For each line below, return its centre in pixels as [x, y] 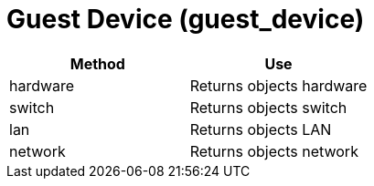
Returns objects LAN [261, 129]
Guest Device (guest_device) [186, 19]
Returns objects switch [268, 107]
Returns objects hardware [278, 85]
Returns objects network [274, 151]
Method [97, 63]
